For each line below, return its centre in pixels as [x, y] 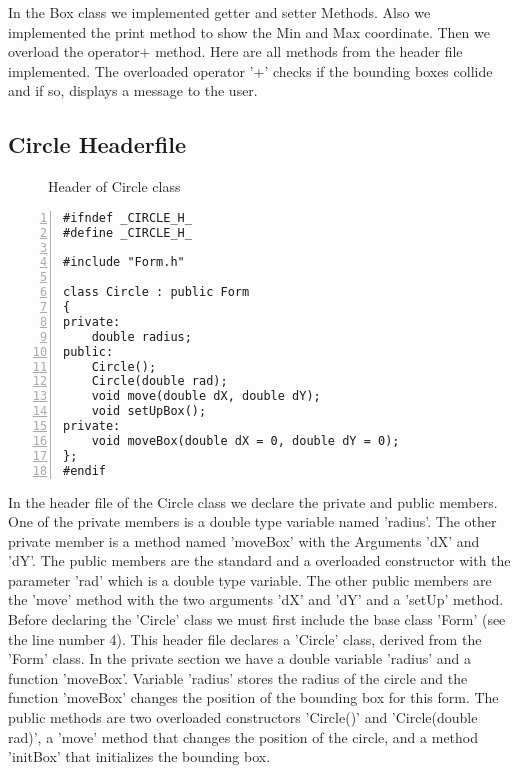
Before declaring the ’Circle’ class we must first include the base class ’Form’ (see [257, 619]
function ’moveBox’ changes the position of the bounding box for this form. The [253, 697]
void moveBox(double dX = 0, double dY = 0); [245, 440]
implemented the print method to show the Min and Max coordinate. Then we [249, 31]
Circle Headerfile [97, 144]
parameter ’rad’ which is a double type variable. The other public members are [250, 579]
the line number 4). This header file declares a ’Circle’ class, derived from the [245, 638]
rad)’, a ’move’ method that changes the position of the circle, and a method [243, 736]
